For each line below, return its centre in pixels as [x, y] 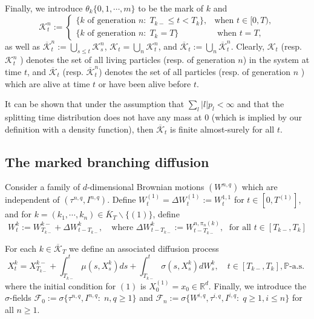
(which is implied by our [257, 117]
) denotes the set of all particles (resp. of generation [195, 71]
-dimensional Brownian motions [146, 187]
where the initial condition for [61, 285]
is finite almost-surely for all [222, 129]
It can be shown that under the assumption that [95, 104]
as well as [23, 46]
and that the [261, 104]
